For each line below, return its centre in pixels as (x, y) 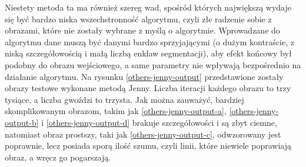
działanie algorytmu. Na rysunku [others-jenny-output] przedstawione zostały (144, 76)
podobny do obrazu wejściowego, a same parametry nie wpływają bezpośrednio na (153, 64)
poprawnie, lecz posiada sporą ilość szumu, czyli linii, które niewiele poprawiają (148, 146)
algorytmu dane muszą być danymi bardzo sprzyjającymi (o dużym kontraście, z (149, 41)
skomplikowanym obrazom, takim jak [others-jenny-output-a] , (116, 111)
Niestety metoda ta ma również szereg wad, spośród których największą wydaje (148, 7)
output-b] (22, 122)
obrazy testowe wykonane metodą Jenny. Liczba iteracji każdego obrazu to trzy (148, 88)
